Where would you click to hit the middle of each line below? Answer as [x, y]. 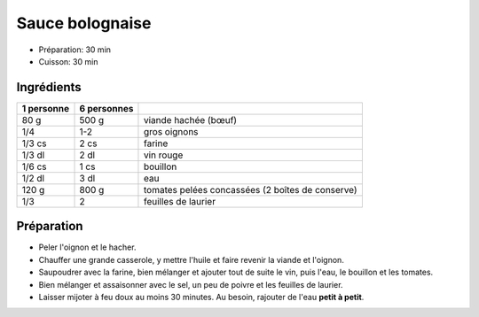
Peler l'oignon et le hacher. [87, 247]
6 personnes [106, 108]
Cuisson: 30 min [68, 61]
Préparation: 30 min [75, 50]
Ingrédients [49, 87]
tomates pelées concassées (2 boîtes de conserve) [251, 189]
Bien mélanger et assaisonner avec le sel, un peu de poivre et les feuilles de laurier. [191, 284]
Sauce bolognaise [84, 23]
